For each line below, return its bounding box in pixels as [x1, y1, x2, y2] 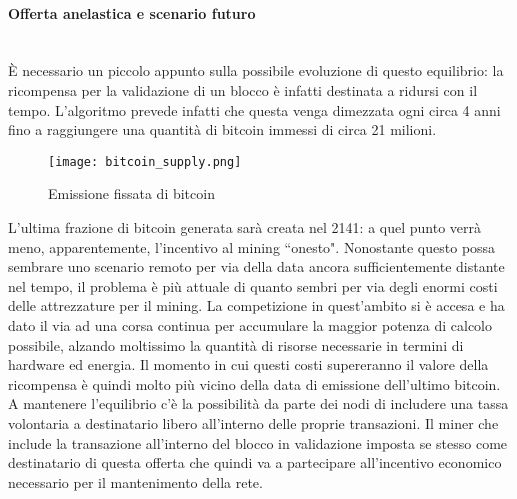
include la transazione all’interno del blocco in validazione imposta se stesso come [8, 432, 508, 453]
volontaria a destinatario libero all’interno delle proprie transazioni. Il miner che [8, 412, 499, 433]
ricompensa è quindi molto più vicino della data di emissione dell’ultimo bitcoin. [8, 373, 501, 394]
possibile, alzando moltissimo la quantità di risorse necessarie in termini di [8, 334, 464, 355]
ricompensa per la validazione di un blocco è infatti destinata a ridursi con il [8, 79, 478, 100]
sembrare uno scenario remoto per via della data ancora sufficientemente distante [8, 256, 505, 277]
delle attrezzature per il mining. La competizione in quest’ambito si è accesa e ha [8, 295, 505, 316]
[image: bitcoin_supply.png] [48, 154, 242, 169]
